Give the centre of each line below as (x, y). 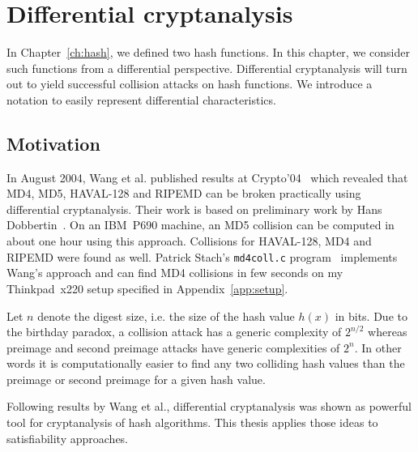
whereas (388, 332)
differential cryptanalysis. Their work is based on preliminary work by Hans (194, 209)
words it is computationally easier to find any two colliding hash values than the (206, 363)
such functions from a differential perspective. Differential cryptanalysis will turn (207, 68)
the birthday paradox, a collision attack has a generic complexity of (174, 332)
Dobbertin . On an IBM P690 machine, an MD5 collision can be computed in (200, 225)
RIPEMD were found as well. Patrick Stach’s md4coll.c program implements (202, 256)
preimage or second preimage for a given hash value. (136, 379)
